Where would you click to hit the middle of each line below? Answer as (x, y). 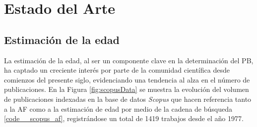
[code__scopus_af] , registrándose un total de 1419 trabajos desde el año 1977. (124, 118)
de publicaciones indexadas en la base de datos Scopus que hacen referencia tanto (128, 99)
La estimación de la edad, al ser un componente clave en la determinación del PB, (129, 60)
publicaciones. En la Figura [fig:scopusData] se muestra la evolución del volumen (127, 89)
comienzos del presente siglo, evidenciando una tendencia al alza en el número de (127, 79)
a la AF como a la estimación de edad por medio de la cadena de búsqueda (118, 108)
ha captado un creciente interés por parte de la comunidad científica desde (117, 70)
